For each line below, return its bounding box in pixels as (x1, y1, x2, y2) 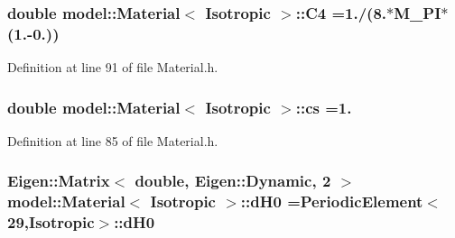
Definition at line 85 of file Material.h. (7, 131, 218, 150)
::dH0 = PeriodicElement (240, 190, 423, 213)
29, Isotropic (7, 211, 95, 233)
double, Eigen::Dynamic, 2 (135, 169, 331, 192)
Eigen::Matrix (7, 169, 110, 192)
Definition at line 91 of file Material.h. (7, 58, 218, 77)
